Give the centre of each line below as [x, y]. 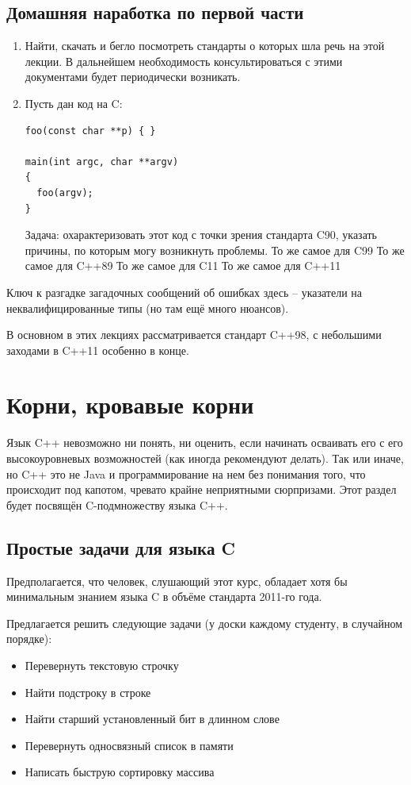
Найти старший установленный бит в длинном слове [152, 719]
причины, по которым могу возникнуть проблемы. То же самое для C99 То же [215, 250]
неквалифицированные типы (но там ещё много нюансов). [148, 308]
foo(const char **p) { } [90, 131]
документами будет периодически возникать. [133, 77]
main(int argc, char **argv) [102, 162]
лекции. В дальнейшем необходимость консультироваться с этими [184, 61]
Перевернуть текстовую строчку [102, 665]
